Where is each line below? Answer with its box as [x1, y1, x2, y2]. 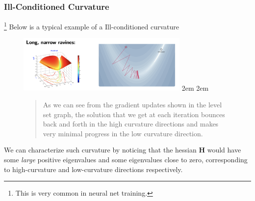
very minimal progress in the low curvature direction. [43, 128, 203, 138]
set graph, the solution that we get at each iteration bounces [43, 109, 225, 119]
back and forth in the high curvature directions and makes [43, 119, 219, 129]
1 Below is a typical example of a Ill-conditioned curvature [4, 20, 179, 31]
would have [207, 145, 241, 155]
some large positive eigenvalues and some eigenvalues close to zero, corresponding [4, 154, 248, 164]
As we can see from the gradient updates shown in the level [43, 99, 222, 109]
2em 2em [181, 83, 209, 93]
